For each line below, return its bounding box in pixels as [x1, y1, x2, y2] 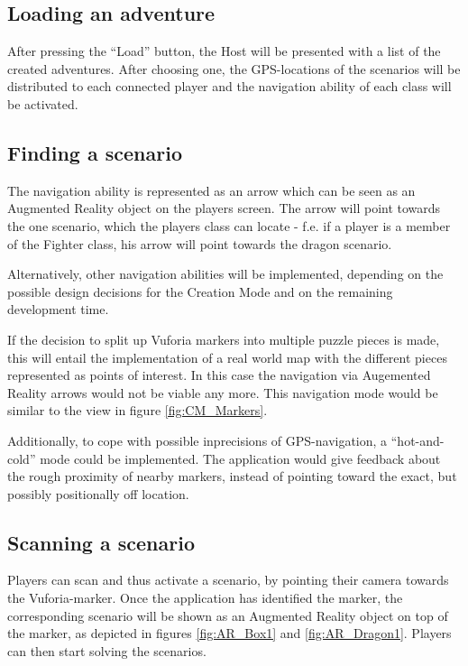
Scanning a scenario [7, 528, 195, 556]
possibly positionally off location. [7, 484, 189, 503]
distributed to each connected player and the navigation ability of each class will [7, 77, 452, 96]
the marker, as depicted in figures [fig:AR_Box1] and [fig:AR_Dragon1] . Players [7, 624, 452, 643]
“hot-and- [390, 430, 445, 449]
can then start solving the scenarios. [7, 641, 206, 660]
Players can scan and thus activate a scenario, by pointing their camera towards [7, 570, 449, 589]
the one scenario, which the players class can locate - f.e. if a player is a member [7, 216, 451, 235]
